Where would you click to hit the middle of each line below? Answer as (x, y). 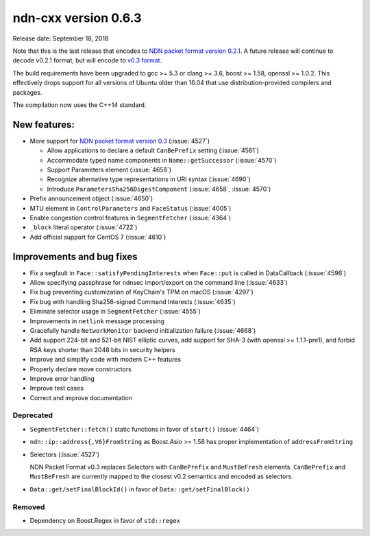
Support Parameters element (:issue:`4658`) (109, 170)
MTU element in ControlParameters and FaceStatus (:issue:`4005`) (131, 208)
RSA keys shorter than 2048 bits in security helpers (103, 349)
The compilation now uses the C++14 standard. (79, 105)
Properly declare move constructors (81, 369)
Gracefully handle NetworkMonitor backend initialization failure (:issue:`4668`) (143, 330)
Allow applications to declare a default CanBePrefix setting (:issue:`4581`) (153, 150)
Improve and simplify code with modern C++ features (106, 360)
